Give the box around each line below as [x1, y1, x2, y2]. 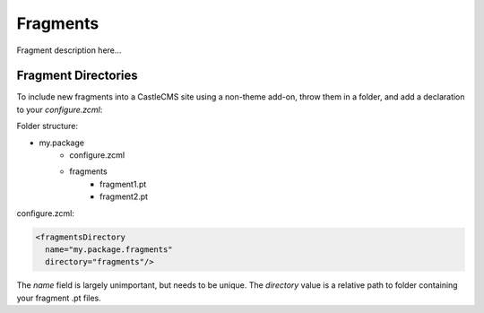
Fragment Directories [16, 68, 138, 83]
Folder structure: [16, 121, 79, 132]
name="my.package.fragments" [45, 244, 174, 255]
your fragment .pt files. [16, 292, 102, 303]
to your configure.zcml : [16, 104, 103, 115]
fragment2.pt [99, 191, 148, 202]
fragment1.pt [99, 178, 147, 189]
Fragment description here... [16, 45, 122, 56]
